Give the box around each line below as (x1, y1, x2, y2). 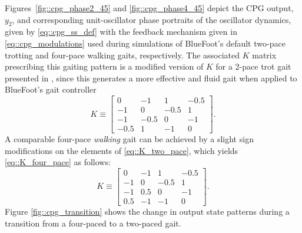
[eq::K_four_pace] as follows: (5, 156, 111, 168)
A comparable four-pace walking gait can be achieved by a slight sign (5, 133, 254, 145)
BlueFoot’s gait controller (5, 83, 97, 96)
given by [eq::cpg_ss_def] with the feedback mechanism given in (5, 25, 237, 38)
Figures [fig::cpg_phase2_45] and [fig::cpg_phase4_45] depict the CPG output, (5, 2, 294, 14)
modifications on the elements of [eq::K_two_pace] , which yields (5, 144, 238, 156)
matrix (252, 48, 277, 61)
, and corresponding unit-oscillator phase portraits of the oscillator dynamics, (12, 13, 291, 25)
